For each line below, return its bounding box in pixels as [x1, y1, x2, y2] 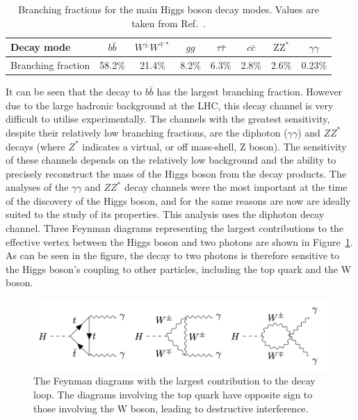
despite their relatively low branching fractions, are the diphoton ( [6, 125, 288, 139]
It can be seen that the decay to [6, 84, 143, 99]
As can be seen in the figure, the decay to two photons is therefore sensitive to [6, 248, 340, 263]
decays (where [6, 139, 65, 153]
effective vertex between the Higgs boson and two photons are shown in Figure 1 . [6, 234, 353, 249]
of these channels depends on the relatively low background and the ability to [6, 153, 336, 167]
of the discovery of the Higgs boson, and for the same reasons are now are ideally [6, 193, 351, 208]
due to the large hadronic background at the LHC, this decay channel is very [6, 98, 334, 112]
